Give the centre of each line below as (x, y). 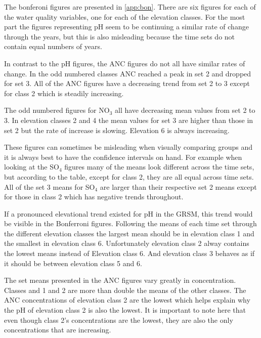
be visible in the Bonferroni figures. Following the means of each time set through (130, 223)
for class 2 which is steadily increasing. (64, 93)
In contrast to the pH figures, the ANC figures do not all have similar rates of (125, 63)
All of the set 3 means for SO (50, 186)
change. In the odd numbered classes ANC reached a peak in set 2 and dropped (128, 73)
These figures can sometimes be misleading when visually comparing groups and (128, 147)
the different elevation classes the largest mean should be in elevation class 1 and (129, 233)
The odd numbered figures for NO (57, 110)
